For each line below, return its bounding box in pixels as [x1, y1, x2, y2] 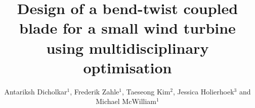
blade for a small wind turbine [19, 18, 236, 38]
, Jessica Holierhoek [173, 86, 234, 96]
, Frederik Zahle [70, 86, 119, 96]
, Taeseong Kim [122, 86, 171, 96]
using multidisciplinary [46, 37, 209, 58]
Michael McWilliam [96, 96, 157, 106]
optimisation [83, 57, 172, 77]
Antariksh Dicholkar [4, 86, 67, 96]
